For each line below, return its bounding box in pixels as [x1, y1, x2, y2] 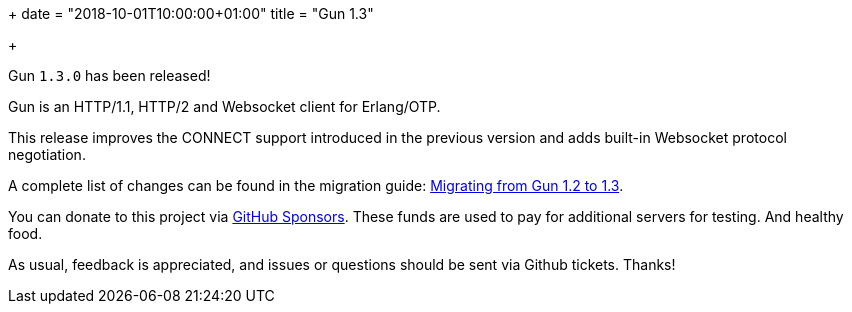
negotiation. [8, 146, 86, 163]
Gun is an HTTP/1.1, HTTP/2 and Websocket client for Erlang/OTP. [8, 98, 441, 115]
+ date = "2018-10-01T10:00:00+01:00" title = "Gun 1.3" [8, 5, 374, 22]
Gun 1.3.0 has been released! [8, 67, 211, 84]
